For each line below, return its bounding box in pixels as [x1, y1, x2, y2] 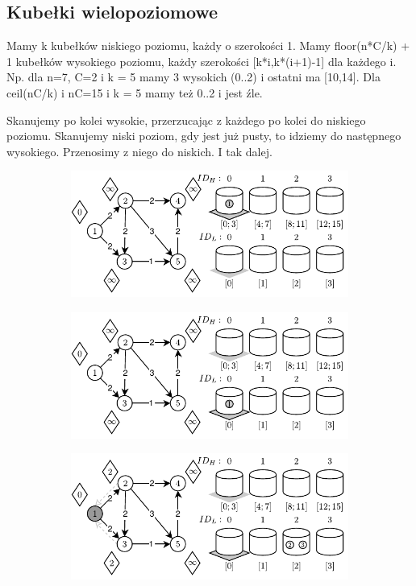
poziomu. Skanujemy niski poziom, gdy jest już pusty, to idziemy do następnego [6, 127, 401, 144]
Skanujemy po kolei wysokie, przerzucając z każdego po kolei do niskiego [6, 111, 366, 128]
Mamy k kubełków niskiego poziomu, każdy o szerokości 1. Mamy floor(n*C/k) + [6, 37, 410, 54]
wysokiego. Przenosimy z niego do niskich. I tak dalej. [6, 142, 272, 159]
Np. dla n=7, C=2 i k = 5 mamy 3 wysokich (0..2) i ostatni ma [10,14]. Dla [6, 68, 381, 85]
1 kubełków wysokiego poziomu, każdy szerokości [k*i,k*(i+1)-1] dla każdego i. [6, 52, 397, 69]
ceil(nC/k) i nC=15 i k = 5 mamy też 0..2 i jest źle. [6, 84, 263, 101]
